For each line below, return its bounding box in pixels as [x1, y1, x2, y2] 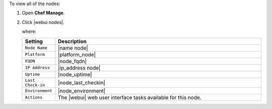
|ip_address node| [58, 64, 101, 71]
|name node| [58, 44, 88, 51]
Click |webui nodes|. [22, 19, 65, 25]
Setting [25, 38, 43, 45]
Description [58, 38, 87, 45]
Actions [25, 95, 43, 100]
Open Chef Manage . [22, 10, 65, 16]
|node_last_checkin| [58, 79, 105, 86]
